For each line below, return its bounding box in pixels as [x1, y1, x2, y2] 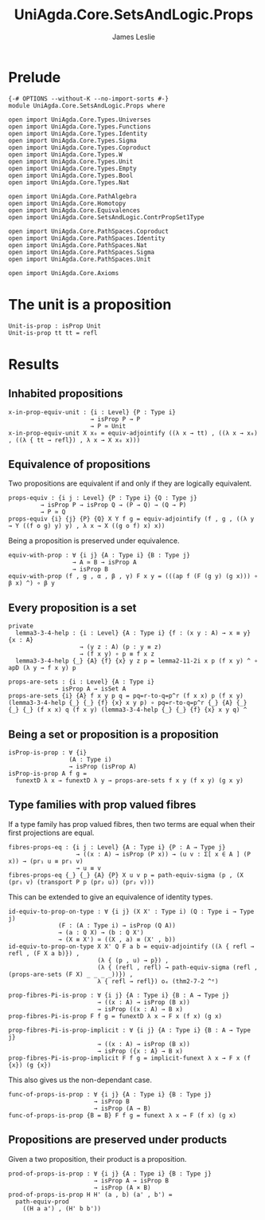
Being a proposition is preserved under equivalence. [8, 536, 181, 545]
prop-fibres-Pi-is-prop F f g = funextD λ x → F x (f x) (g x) [8, 1012, 223, 1020]
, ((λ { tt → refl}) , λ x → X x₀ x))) [8, 436, 141, 444]
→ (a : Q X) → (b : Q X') [58, 928, 145, 936]
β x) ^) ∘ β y [8, 580, 56, 588]
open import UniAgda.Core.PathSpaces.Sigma [8, 248, 155, 256]
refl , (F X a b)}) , [8, 949, 80, 958]
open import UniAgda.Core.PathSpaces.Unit [8, 255, 151, 263]
